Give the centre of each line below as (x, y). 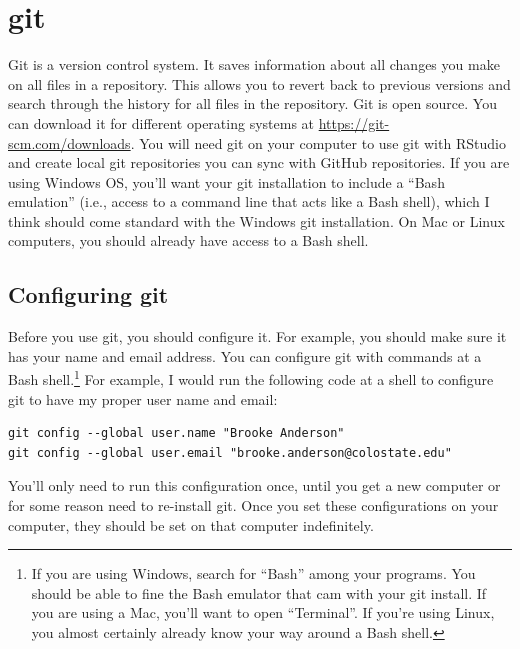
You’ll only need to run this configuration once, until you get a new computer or (254, 485)
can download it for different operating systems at (161, 122)
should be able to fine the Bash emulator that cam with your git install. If (259, 592)
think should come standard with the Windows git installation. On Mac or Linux (256, 220)
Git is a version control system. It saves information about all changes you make (254, 64)
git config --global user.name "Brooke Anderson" (176, 433)
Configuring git (88, 294)
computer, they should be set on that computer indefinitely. (191, 524)
